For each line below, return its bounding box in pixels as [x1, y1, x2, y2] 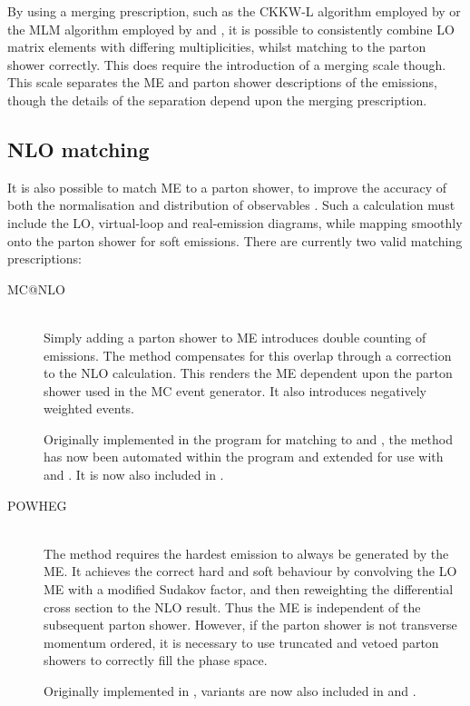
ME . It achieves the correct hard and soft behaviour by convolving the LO [44, 562, 457, 581]
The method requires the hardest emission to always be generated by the [44, 543, 449, 562]
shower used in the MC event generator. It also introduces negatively [44, 381, 427, 400]
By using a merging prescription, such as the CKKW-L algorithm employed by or [7, 2, 461, 20]
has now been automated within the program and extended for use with [44, 447, 444, 466]
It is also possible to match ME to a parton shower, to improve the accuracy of [7, 177, 447, 196]
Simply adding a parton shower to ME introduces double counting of [44, 327, 426, 346]
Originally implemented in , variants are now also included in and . [44, 681, 416, 701]
